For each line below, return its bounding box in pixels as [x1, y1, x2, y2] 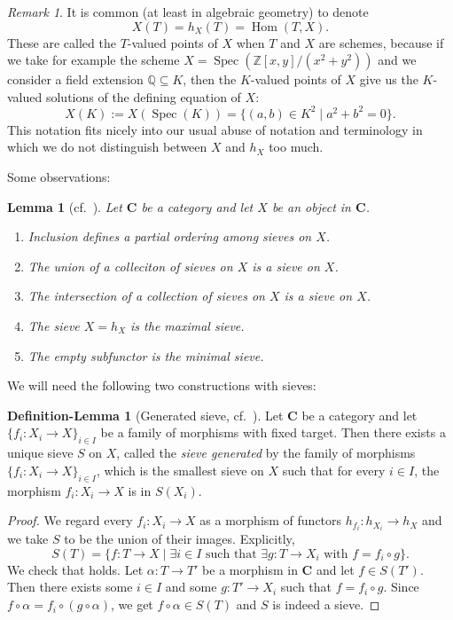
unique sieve [7, 443, 74, 462]
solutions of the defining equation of [45, 87, 241, 106]
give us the [359, 70, 418, 89]
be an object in [271, 197, 351, 216]
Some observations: [7, 168, 111, 186]
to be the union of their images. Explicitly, [64, 530, 295, 548]
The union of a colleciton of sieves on [27, 256, 233, 275]
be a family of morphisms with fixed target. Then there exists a [100, 423, 446, 442]
